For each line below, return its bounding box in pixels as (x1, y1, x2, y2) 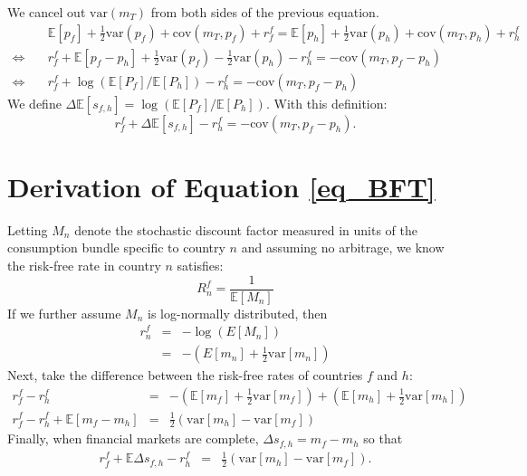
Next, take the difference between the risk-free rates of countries (7, 366, 363, 385)
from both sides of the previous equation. (150, 3, 379, 21)
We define (7, 93, 62, 112)
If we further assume (7, 303, 121, 322)
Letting (7, 220, 48, 239)
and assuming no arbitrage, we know (241, 238, 445, 257)
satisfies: (177, 256, 224, 274)
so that (363, 429, 403, 448)
